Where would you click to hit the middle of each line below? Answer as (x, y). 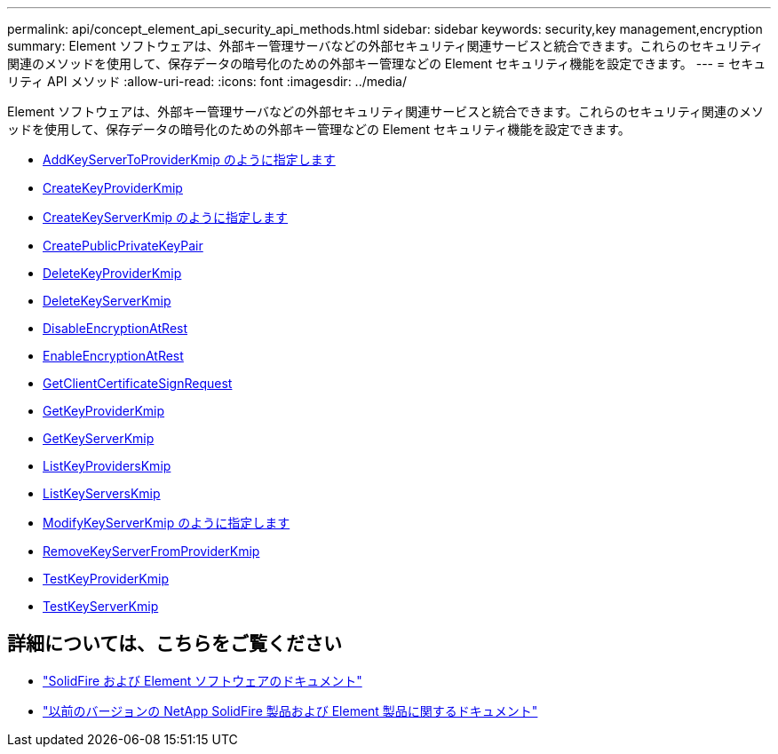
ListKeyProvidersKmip (107, 466)
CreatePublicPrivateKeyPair (123, 246)
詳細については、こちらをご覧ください (175, 644)
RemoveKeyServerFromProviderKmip (151, 551)
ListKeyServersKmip (102, 493)
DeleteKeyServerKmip (107, 301)
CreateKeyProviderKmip (113, 188)
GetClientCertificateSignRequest (138, 383)
